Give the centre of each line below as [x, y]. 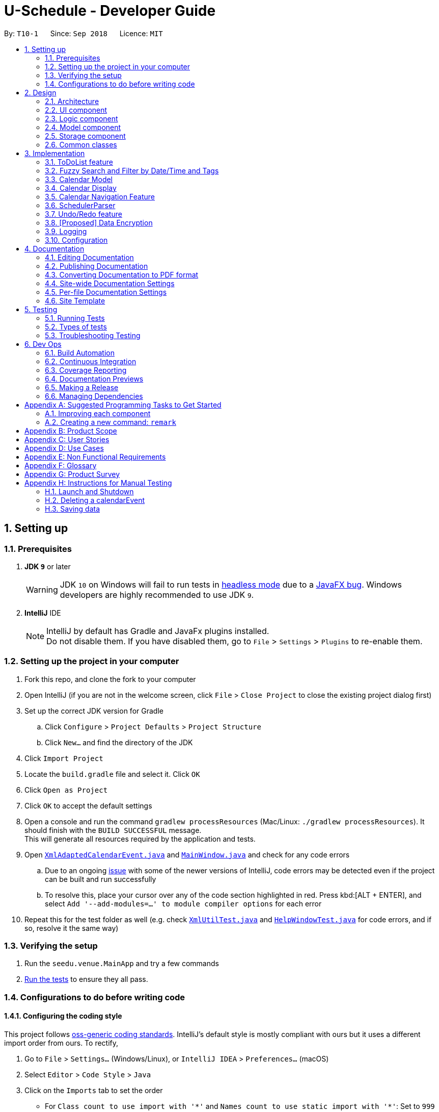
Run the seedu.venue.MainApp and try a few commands [122, 964]
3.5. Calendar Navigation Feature [100, 196]
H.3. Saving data [73, 509]
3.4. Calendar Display [81, 188]
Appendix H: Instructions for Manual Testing [98, 483]
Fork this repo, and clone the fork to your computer [110, 679]
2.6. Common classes [81, 144]
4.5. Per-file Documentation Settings [106, 292]
